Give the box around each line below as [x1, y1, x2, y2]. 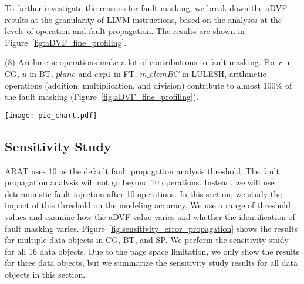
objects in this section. [5, 268, 86, 280]
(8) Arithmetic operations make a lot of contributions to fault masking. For [5, 56, 276, 68]
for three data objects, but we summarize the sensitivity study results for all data [5, 256, 298, 269]
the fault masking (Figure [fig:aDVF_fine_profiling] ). [5, 90, 199, 103]
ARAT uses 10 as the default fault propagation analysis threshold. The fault [5, 164, 279, 177]
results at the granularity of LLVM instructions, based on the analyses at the [5, 13, 282, 25]
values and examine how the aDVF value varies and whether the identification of [5, 210, 295, 222]
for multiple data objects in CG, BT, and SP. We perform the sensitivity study [5, 234, 289, 246]
